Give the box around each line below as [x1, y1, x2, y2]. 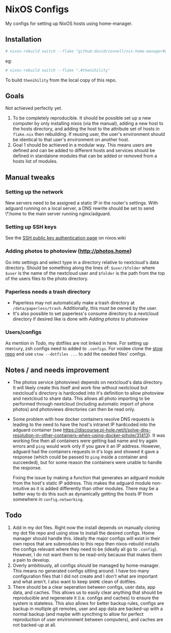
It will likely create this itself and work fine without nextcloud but [12, 385, 148, 390]
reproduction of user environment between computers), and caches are [12, 616, 163, 622]
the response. [12, 465, 42, 471]
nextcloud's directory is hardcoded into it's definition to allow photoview [12, 390, 164, 396]
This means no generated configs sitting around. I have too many [12, 567, 150, 573]
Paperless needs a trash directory [5, 288, 91, 295]
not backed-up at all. [12, 622, 56, 628]
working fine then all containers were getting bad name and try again [12, 438, 158, 444]
